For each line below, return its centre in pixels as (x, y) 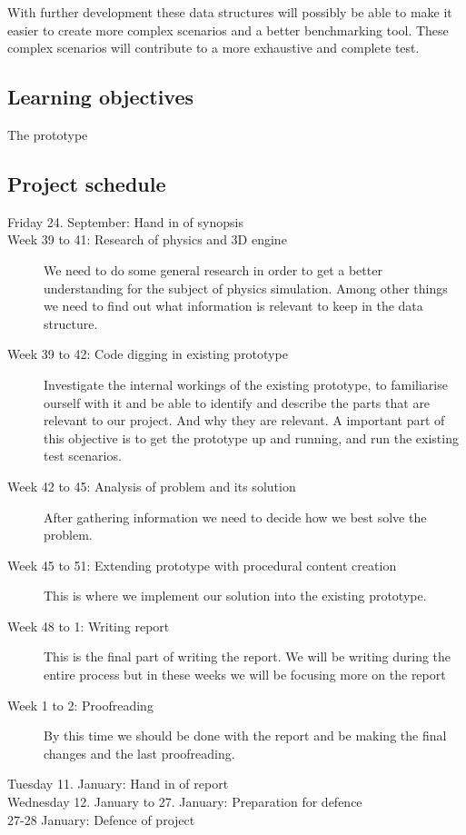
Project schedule (87, 183)
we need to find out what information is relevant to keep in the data (233, 306)
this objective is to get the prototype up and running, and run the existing (251, 437)
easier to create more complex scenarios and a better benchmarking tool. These (228, 30)
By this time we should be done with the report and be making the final (245, 736)
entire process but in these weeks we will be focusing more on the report (245, 675)
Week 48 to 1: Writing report (89, 626)
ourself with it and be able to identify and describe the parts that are (237, 402)
